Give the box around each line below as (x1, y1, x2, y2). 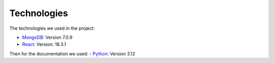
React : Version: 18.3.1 (22, 41, 66, 47)
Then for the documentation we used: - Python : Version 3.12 (9, 50, 135, 56)
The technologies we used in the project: (9, 25, 95, 31)
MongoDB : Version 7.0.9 (22, 34, 73, 40)
